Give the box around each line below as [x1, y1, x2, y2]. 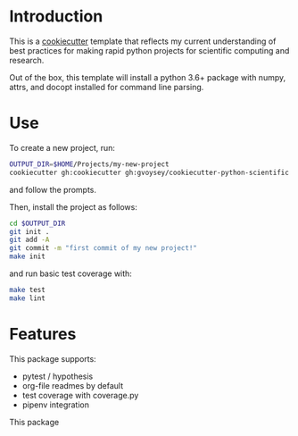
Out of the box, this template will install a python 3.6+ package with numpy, [9, 71, 286, 82]
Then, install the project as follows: [9, 201, 138, 212]
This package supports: [9, 353, 96, 364]
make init [9, 252, 46, 261]
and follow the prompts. [9, 184, 96, 195]
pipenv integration [21, 399, 89, 410]
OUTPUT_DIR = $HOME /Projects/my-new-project [9, 159, 170, 169]
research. [9, 54, 45, 65]
